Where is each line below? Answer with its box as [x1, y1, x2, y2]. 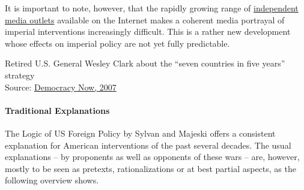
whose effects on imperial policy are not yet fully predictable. [5, 37, 230, 49]
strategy [5, 68, 35, 81]
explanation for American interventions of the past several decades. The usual [5, 138, 291, 151]
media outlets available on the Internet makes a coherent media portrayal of [5, 13, 285, 26]
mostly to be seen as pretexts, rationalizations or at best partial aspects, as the [5, 162, 296, 174]
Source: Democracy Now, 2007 [5, 80, 117, 93]
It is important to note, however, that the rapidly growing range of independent [5, 2, 299, 14]
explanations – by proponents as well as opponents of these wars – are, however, [5, 150, 300, 163]
